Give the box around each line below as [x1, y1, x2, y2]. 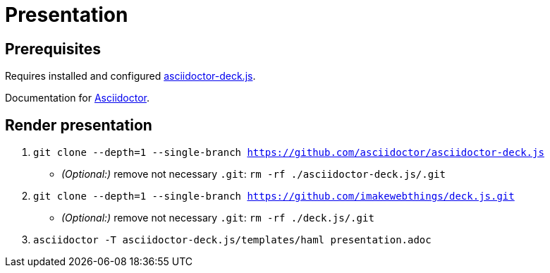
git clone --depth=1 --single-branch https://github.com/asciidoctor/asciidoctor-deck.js [33, 147, 544, 159]
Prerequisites [5, 40, 101, 58]
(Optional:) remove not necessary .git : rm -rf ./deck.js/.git [61, 212, 374, 224]
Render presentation [5, 116, 152, 134]
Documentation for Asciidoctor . [5, 92, 150, 104]
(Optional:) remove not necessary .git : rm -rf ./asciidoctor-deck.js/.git [61, 168, 446, 181]
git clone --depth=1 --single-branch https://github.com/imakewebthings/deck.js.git [33, 190, 515, 202]
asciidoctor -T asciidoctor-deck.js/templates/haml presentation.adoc [33, 234, 432, 246]
